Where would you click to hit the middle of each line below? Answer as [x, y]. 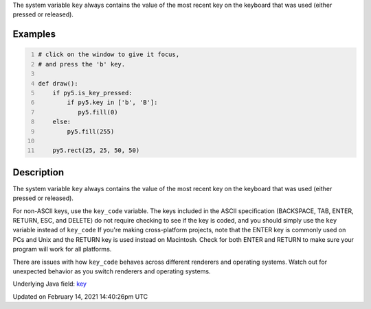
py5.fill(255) [91, 131]
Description [38, 172]
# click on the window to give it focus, [109, 54]
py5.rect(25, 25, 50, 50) [96, 150]
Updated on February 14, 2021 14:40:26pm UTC [80, 296]
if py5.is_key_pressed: [93, 93]
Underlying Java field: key [50, 284]
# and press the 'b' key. [82, 64]
